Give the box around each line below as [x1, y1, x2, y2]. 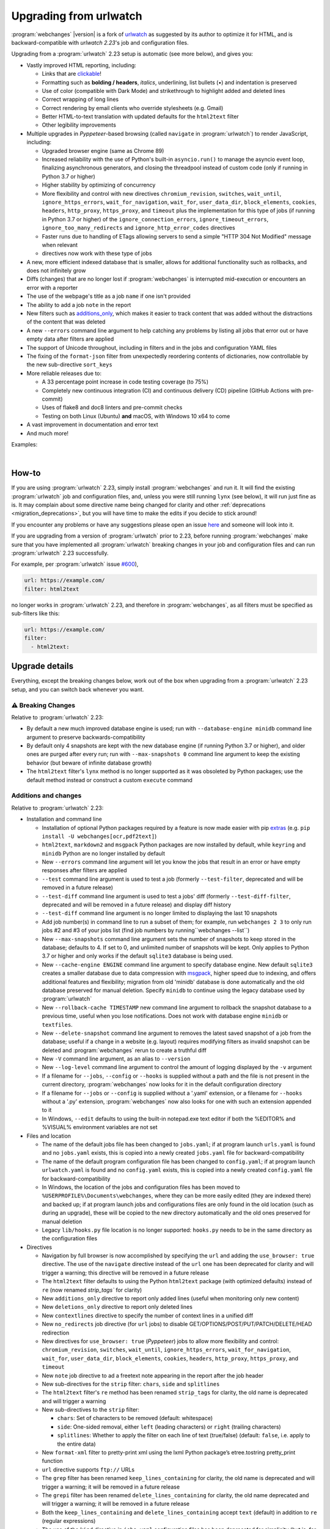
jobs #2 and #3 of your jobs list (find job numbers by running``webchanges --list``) [42, 927, 250, 934]
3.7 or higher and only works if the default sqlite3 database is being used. [42, 952, 233, 960]
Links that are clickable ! [42, 70, 102, 78]
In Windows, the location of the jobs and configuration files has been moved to [42, 1183, 241, 1191]
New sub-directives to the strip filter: [42, 1406, 140, 1413]
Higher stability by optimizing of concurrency [42, 181, 156, 189]
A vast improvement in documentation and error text [26, 421, 158, 428]
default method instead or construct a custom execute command [26, 776, 193, 783]
